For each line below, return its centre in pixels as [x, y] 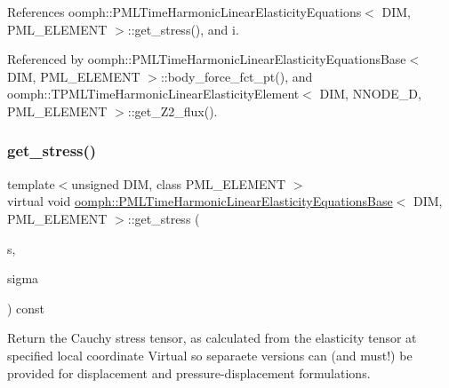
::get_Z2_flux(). [172, 111]
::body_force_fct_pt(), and [237, 76]
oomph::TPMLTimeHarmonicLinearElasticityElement [153, 94]
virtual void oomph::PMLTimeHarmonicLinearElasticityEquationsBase [200, 201]
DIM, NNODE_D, [370, 94]
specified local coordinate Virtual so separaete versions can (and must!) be [210, 355]
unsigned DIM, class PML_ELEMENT [179, 183]
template [31, 183]
